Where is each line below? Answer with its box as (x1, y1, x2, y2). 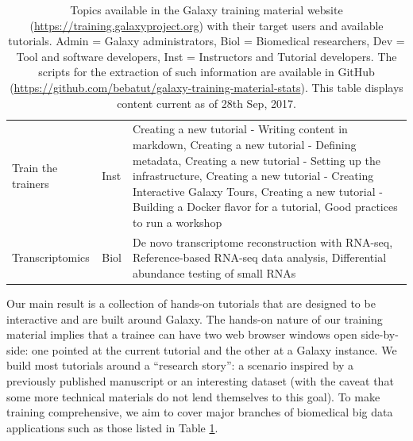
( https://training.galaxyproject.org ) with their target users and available (29, 17, 384, 33)
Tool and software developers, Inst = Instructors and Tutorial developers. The (16, 48, 397, 64)
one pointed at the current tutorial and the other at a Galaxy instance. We (31, 341, 397, 358)
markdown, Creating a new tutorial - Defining (133, 136, 357, 152)
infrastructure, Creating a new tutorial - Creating (133, 167, 374, 184)
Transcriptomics (12, 249, 90, 266)
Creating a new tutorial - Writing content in (133, 121, 348, 137)
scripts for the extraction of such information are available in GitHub (38, 63, 375, 80)
